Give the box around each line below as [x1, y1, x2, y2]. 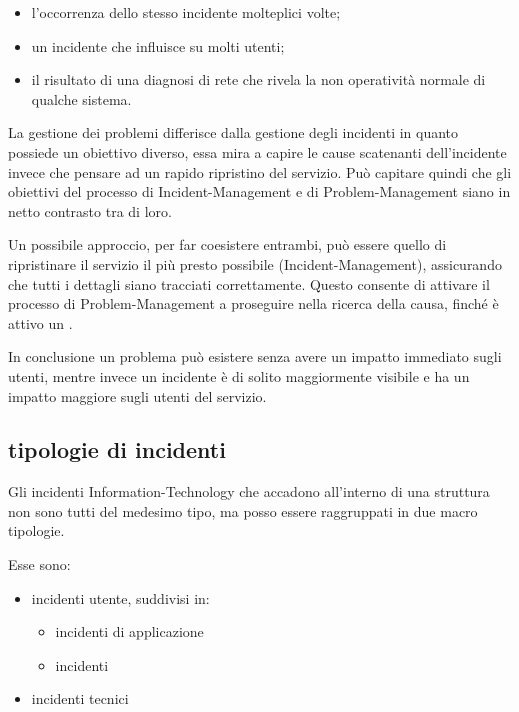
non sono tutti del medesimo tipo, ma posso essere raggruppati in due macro [8, 500, 478, 521]
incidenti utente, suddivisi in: [31, 587, 210, 608]
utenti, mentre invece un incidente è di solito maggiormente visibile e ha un [8, 365, 470, 386]
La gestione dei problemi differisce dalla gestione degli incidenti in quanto [8, 122, 459, 143]
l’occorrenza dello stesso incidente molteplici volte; [31, 2, 341, 22]
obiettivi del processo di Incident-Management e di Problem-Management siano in [8, 181, 511, 202]
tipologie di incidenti [8, 434, 226, 465]
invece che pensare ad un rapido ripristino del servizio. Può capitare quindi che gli [8, 161, 512, 182]
